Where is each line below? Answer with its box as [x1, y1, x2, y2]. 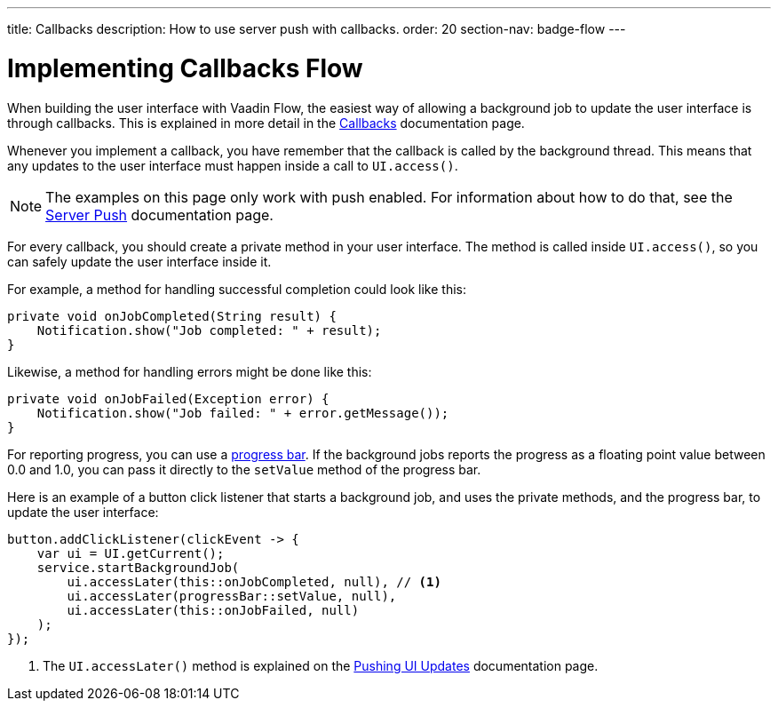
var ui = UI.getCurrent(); [36, 545, 225, 561]
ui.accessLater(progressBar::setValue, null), [67, 588, 397, 603]
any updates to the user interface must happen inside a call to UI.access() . [7, 157, 458, 173]
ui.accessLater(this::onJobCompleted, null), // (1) [67, 574, 441, 589]
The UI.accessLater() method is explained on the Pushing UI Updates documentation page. [43, 657, 599, 673]
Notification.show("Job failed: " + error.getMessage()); [36, 405, 449, 420]
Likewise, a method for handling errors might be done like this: [7, 363, 372, 379]
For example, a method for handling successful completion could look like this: [7, 281, 466, 297]
